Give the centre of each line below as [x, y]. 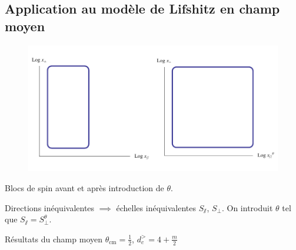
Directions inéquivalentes [50, 207]
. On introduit [247, 207]
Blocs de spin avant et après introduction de [84, 187]
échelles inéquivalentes [156, 207]
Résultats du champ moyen [54, 239]
